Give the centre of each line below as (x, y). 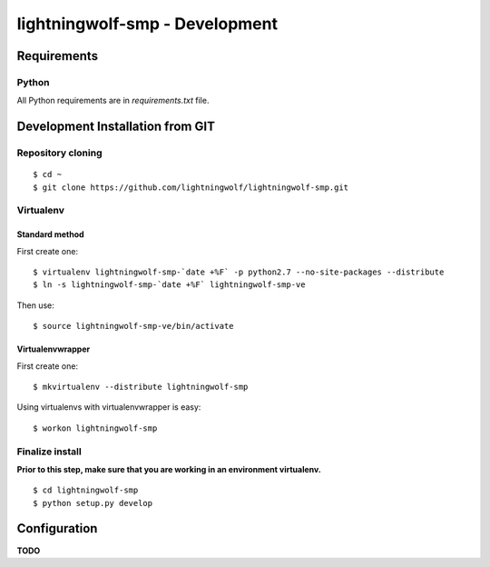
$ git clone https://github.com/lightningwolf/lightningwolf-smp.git (191, 187)
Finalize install (49, 452)
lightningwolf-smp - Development (147, 24)
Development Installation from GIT (116, 127)
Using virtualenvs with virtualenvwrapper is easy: (109, 407)
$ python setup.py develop (93, 503)
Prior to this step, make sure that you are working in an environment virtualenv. (169, 469)
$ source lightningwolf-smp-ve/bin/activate (134, 326)
